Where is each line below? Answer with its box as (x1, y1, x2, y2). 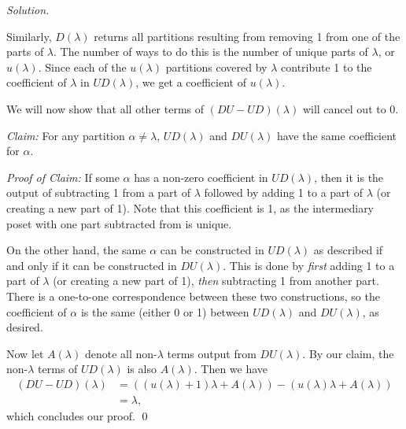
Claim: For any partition (6, 127, 125, 143)
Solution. (6, 2, 50, 17)
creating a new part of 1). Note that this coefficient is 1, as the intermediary (6, 199, 375, 216)
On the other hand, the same (6, 242, 146, 258)
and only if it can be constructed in (6, 257, 177, 273)
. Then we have (194, 361, 268, 377)
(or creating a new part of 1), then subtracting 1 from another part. (53, 272, 379, 289)
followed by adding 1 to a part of (204, 184, 363, 201)
